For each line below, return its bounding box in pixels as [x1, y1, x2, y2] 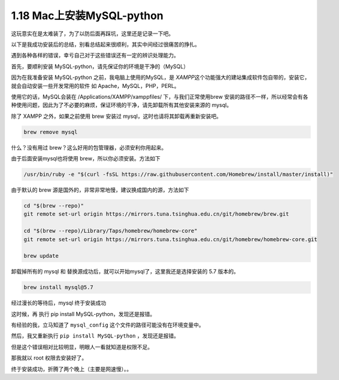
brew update [23, 253, 59, 260]
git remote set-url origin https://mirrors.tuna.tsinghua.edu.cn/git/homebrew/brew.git [23, 211, 289, 218]
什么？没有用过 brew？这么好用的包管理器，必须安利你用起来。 [11, 144, 167, 151]
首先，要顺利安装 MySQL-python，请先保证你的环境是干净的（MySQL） [11, 63, 189, 70]
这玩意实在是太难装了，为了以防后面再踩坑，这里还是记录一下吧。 [11, 30, 174, 37]
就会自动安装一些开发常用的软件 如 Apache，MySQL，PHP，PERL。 [11, 82, 180, 89]
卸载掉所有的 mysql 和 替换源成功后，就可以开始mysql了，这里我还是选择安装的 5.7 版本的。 [11, 268, 239, 275]
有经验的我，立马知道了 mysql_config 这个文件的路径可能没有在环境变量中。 [11, 321, 205, 329]
